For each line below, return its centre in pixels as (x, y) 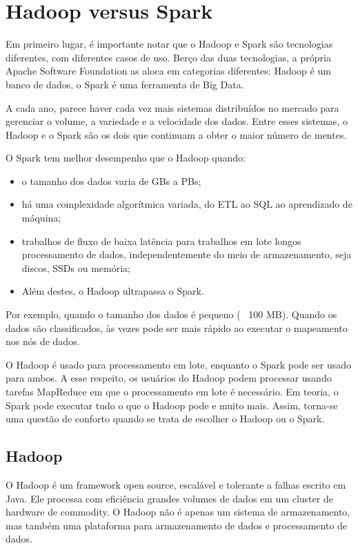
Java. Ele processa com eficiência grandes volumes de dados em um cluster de (169, 498)
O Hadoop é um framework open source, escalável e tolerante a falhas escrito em (176, 484)
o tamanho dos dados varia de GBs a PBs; (111, 180)
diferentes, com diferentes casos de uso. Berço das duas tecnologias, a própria (168, 57)
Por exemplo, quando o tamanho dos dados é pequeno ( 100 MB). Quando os (171, 314)
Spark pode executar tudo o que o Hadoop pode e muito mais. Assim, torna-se (172, 405)
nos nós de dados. (43, 341)
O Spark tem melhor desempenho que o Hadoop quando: (126, 158)
